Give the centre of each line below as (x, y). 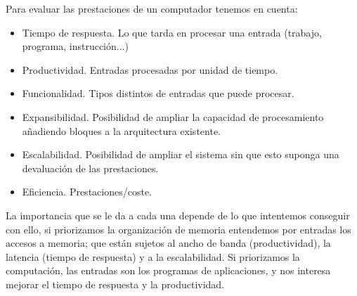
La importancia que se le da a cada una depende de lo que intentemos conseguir (178, 215)
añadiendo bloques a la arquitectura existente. (121, 130)
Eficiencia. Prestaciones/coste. (87, 192)
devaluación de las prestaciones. (90, 168)
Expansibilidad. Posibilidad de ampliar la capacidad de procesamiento (173, 116)
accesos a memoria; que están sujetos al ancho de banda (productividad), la (168, 243)
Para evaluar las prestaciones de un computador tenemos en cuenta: (152, 8)
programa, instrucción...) (75, 46)
